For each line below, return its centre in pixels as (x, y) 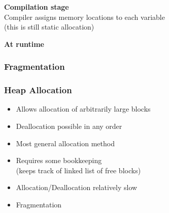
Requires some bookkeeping (59, 160)
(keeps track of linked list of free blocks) (78, 170)
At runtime (24, 44)
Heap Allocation (38, 90)
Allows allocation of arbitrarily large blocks (83, 109)
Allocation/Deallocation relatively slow (77, 187)
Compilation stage (37, 7)
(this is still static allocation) (49, 27)
